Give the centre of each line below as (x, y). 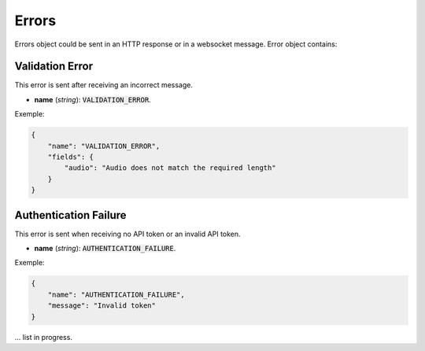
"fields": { (71, 157)
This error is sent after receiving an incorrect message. (103, 85)
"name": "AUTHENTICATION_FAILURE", (116, 294)
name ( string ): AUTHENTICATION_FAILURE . (105, 249)
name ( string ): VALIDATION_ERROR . (92, 99)
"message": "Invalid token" (102, 306)
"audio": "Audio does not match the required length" (170, 168)
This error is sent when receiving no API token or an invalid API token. (128, 234)
